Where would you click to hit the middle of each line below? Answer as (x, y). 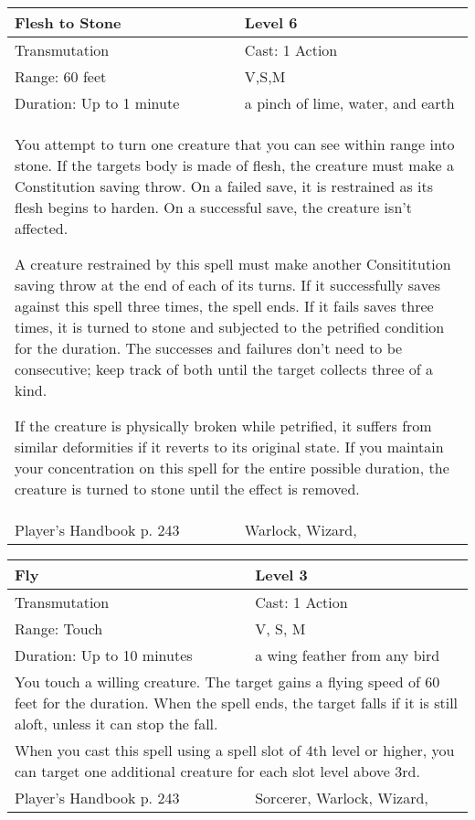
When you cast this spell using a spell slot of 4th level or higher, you (235, 750)
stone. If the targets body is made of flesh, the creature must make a (234, 165)
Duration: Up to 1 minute (97, 103)
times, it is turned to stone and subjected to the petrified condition (230, 327)
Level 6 (271, 22)
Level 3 (281, 575)
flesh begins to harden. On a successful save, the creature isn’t (213, 207)
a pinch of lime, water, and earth (349, 103)
